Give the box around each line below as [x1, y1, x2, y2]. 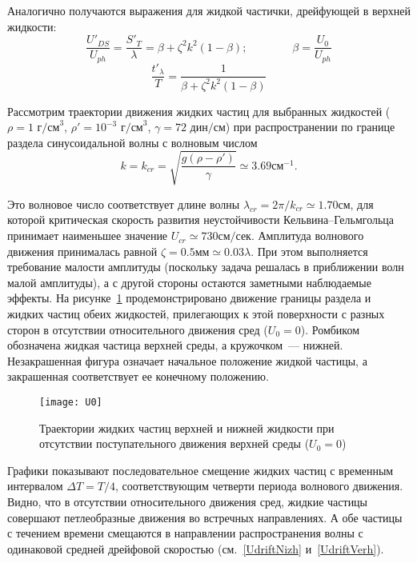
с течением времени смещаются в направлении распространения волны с [7, 525, 363, 541]
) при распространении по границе [225, 118, 395, 135]
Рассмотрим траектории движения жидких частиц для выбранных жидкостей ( [7, 102, 391, 119]
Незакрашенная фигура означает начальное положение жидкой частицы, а [7, 352, 367, 369]
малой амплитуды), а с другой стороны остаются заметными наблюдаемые [7, 274, 371, 290]
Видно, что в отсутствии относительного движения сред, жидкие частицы [7, 493, 368, 510]
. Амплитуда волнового [251, 227, 364, 244]
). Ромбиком [300, 321, 360, 337]
